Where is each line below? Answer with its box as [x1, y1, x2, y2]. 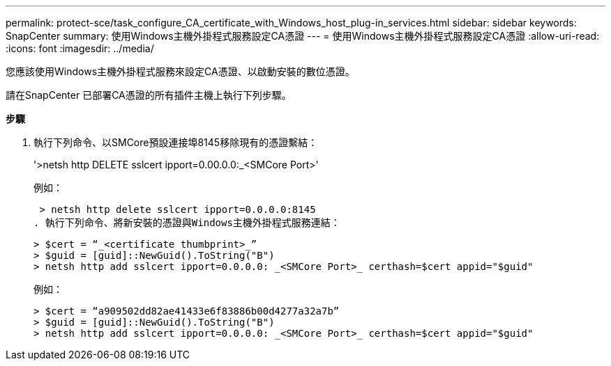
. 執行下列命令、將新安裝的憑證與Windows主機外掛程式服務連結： [33, 217, 340, 228]
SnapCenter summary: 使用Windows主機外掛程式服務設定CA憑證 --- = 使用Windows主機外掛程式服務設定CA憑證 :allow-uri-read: [6, 30, 600, 42]
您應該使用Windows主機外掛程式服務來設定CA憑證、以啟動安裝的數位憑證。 [6, 65, 355, 77]
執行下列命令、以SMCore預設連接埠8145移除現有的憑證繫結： [33, 136, 318, 148]
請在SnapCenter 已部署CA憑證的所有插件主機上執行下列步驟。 [6, 89, 292, 101]
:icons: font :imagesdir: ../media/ [6, 42, 154, 54]
